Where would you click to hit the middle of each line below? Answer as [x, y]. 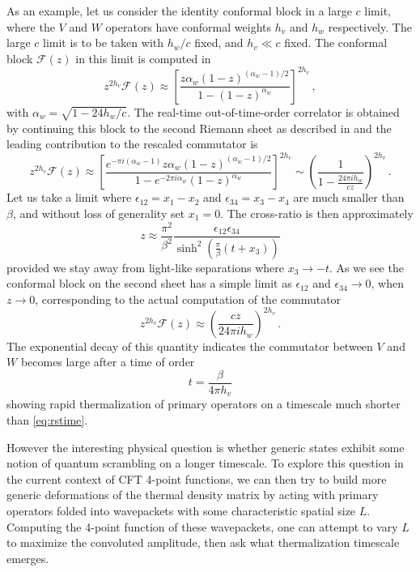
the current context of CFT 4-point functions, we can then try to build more [197, 478]
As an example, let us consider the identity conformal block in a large [179, 11]
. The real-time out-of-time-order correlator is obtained [263, 111]
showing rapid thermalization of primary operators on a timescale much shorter [204, 404]
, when [388, 283]
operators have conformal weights [188, 26]
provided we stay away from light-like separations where [145, 267]
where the [31, 26]
